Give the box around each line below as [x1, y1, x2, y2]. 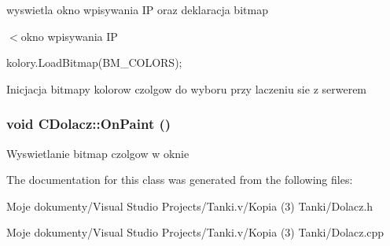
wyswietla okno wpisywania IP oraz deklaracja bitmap [6, 2, 268, 17]
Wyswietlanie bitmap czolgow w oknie [6, 145, 189, 161]
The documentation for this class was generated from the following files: [6, 171, 353, 188]
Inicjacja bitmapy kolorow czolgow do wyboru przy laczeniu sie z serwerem [6, 80, 367, 97]
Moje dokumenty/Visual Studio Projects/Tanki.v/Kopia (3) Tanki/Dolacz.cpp [6, 224, 384, 240]
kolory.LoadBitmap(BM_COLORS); [6, 54, 182, 71]
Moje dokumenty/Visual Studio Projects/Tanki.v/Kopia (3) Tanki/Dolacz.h [6, 197, 373, 214]
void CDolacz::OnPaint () [6, 114, 171, 134]
